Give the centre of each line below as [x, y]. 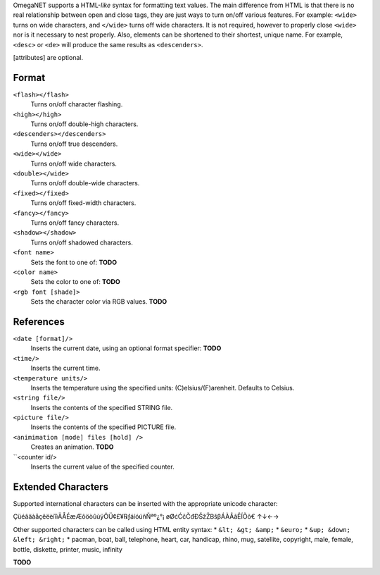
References [39, 322]
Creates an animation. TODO [72, 447]
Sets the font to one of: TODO [74, 262]
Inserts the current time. [65, 368]
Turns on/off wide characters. [74, 163]
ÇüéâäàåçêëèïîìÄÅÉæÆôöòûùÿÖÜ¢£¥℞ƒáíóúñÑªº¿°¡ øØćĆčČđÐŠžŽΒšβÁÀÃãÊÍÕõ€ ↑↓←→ [146, 517]
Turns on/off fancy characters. [75, 223]
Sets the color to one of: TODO [75, 282]
